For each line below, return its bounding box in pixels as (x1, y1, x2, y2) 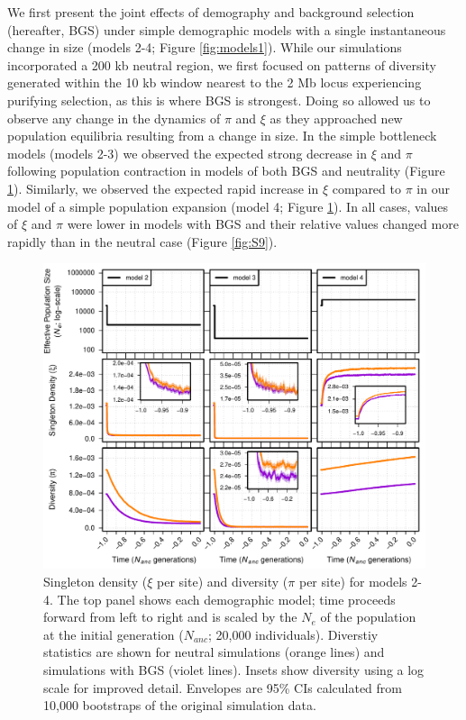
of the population (320, 607, 416, 626)
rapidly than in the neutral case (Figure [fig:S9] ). (7, 232, 278, 251)
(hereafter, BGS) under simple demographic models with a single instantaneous (7, 20, 446, 39)
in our (416, 178, 450, 197)
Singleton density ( (43, 572, 148, 591)
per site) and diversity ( (157, 572, 288, 591)
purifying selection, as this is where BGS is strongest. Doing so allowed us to (7, 90, 431, 109)
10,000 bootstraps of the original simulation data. (43, 696, 316, 715)
